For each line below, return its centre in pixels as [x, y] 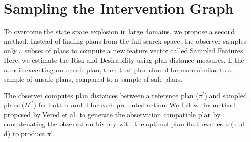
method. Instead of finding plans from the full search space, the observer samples [125, 41]
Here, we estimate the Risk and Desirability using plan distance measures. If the [124, 60]
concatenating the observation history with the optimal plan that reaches [113, 124]
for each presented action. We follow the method [163, 105]
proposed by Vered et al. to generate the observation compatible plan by [112, 114]
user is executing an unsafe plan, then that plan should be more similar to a [118, 69]
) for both [48, 105]
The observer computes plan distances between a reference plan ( [101, 95]
